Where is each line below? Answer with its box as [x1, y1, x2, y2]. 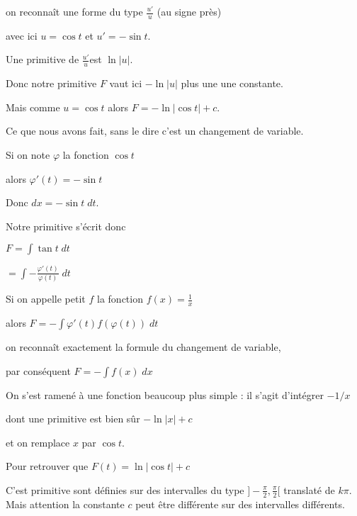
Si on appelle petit [6, 291, 86, 306]
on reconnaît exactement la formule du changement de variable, [6, 339, 281, 354]
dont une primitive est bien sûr [6, 411, 140, 426]
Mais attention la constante [6, 496, 125, 511]
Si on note [6, 147, 50, 162]
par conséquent [6, 363, 71, 378]
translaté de [283, 482, 335, 497]
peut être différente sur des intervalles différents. [135, 496, 345, 511]
